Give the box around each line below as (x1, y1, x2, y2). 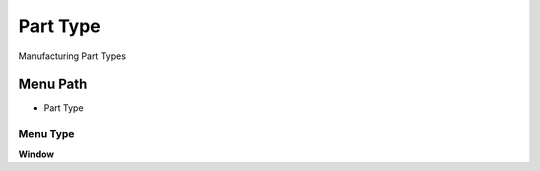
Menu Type (18, 127, 75, 141)
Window (18, 148, 55, 160)
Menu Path (18, 76, 88, 93)
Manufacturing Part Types (18, 50, 127, 62)
